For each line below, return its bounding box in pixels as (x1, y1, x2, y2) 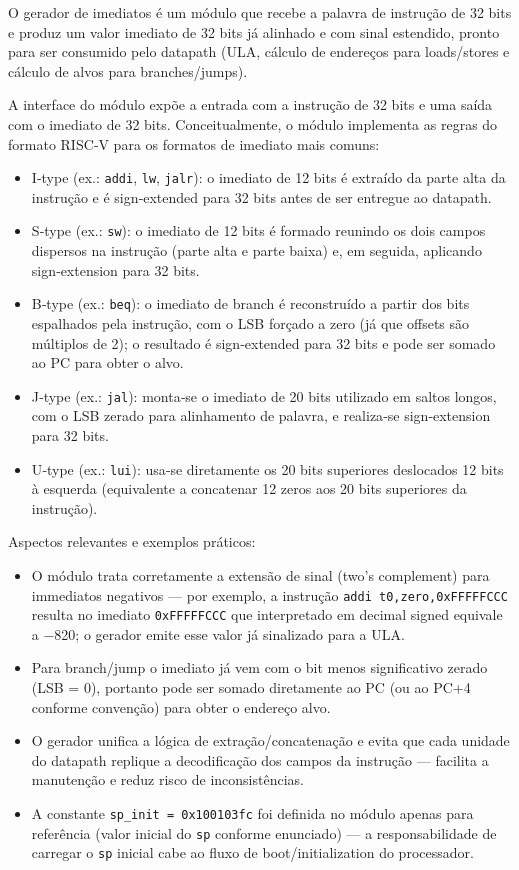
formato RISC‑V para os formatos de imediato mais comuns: (8, 133, 380, 154)
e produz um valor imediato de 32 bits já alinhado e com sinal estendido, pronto (8, 21, 500, 42)
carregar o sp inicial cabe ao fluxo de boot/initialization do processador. (31, 842, 474, 863)
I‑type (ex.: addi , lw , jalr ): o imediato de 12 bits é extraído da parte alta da (31, 167, 506, 188)
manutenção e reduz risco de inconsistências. (31, 769, 304, 790)
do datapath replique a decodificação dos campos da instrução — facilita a (31, 749, 489, 770)
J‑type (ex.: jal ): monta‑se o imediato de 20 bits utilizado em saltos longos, (31, 385, 497, 406)
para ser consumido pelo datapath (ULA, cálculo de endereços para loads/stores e (8, 41, 510, 62)
